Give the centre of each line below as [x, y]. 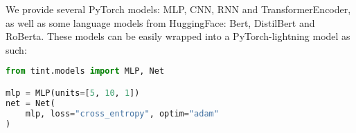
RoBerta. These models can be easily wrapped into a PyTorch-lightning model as [178, 36]
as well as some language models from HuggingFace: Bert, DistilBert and [160, 22]
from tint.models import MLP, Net [85, 71]
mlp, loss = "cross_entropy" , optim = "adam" [122, 113]
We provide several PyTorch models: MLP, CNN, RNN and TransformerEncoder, [178, 9]
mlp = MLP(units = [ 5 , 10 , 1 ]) [73, 93]
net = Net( [30, 103]
